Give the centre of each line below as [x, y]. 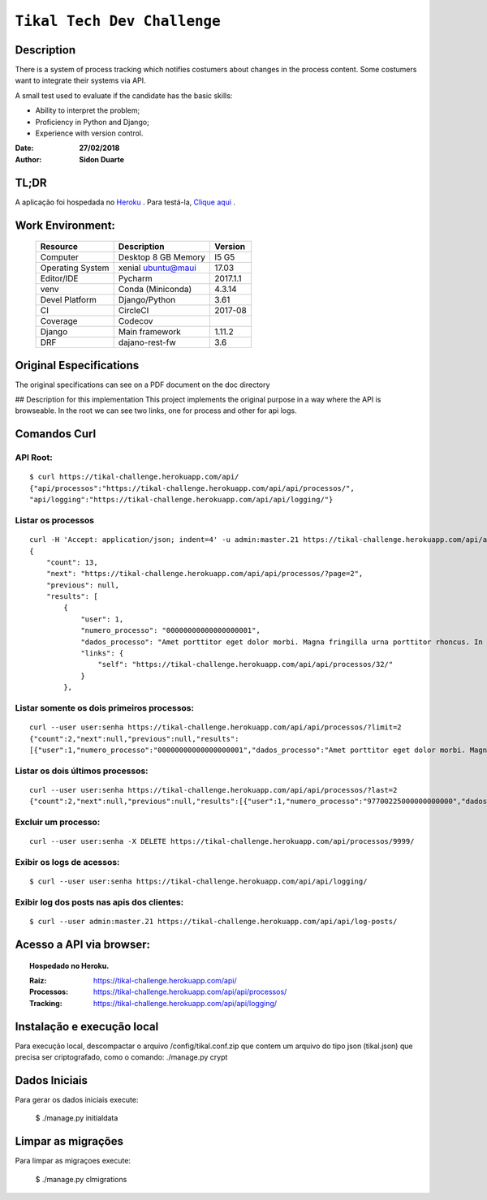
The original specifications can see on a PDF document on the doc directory [142, 385]
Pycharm [136, 278]
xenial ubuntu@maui [157, 268]
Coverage [59, 321]
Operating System [75, 268]
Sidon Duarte [102, 159]
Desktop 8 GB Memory [162, 257]
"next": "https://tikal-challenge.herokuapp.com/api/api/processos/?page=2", [205, 574]
